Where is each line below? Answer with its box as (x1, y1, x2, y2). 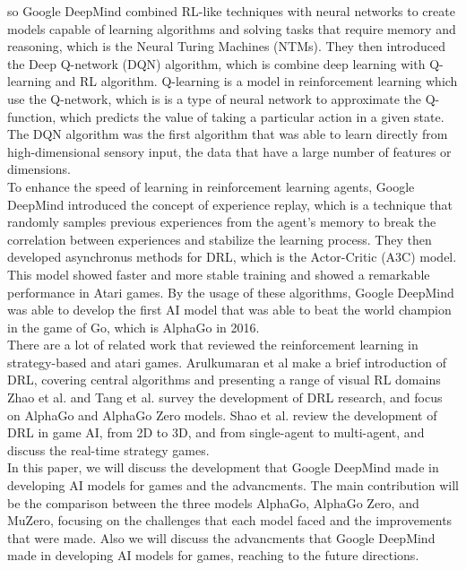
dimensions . (7, 160, 71, 178)
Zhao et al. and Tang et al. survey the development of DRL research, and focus (7, 388, 443, 407)
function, (7, 107, 56, 125)
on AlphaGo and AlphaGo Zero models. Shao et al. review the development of (7, 405, 437, 424)
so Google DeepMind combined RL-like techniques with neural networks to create (7, 2, 455, 20)
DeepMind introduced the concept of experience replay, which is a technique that (7, 194, 453, 213)
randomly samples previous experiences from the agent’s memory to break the (7, 212, 436, 231)
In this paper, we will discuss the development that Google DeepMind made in (7, 458, 439, 477)
